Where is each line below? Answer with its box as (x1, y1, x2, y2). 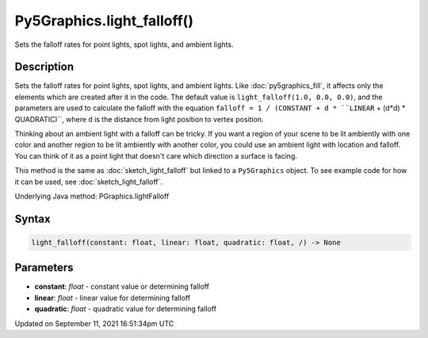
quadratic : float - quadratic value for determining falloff (34, 304, 217, 313)
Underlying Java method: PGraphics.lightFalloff (14, 191, 170, 201)
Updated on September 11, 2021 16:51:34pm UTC (14, 318, 174, 328)
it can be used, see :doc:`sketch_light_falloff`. (14, 177, 162, 186)
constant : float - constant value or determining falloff (34, 282, 210, 291)
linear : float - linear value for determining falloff (34, 293, 191, 302)
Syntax (14, 212, 51, 225)
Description (14, 60, 75, 74)
